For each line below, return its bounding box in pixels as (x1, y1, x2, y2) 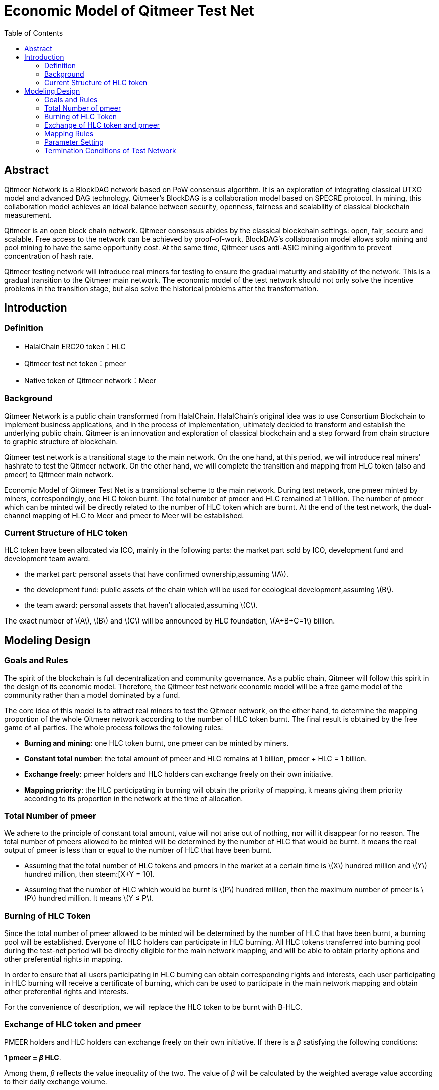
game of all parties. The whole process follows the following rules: (4, 723, 223, 732)
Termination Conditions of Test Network (44, 146, 176, 155)
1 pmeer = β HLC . (4, 1053, 61, 1062)
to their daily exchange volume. (4, 1077, 107, 1086)
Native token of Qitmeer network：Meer (24, 376, 156, 385)
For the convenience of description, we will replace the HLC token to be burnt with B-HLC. (4, 1003, 302, 1012)
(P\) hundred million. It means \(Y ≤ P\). (24, 894, 154, 903)
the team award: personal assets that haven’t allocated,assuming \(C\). (24, 601, 258, 610)
